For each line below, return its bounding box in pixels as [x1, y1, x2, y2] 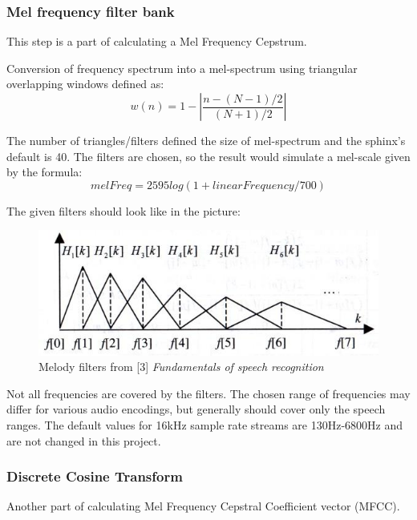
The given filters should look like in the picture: [6, 202, 241, 219]
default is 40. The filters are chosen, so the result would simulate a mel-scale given [6, 147, 411, 164]
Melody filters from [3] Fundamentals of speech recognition [38, 358, 324, 375]
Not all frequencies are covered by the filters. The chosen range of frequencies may [6, 385, 411, 401]
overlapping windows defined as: [6, 75, 164, 92]
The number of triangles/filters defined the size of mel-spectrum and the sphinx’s [6, 132, 406, 148]
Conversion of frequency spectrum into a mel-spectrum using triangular [6, 59, 358, 76]
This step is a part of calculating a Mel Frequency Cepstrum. [6, 33, 307, 50]
